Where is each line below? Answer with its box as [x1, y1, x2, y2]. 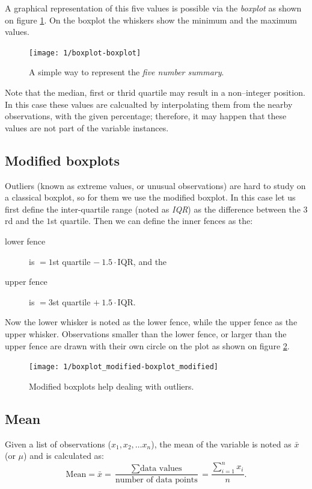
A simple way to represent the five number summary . [29, 66, 224, 78]
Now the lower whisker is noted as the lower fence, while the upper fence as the [5, 316, 298, 328]
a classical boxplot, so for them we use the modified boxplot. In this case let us [5, 191, 296, 204]
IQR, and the [117, 255, 167, 267]
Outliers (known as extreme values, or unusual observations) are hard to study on [5, 179, 306, 192]
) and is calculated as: [23, 449, 104, 462]
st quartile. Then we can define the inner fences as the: [50, 214, 253, 227]
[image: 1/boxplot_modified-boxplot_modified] [29, 363, 218, 372]
